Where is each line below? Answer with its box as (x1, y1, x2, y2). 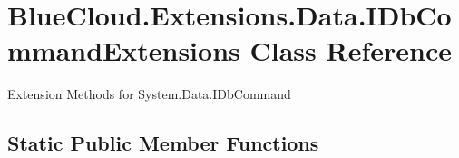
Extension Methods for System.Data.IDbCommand (7, 84, 291, 104)
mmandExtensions (7, 32, 240, 69)
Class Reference (249, 32, 452, 69)
